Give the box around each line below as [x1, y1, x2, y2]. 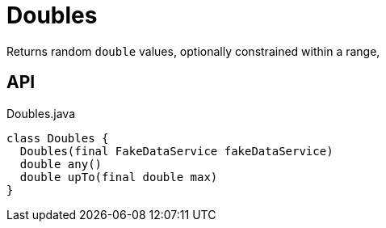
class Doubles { [6, 131, 109, 145]
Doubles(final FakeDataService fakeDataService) [19, 144, 334, 158]
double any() [19, 157, 103, 171]
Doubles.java [6, 106, 76, 120]
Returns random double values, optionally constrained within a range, [6, 44, 380, 58]
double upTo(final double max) [19, 170, 218, 184]
